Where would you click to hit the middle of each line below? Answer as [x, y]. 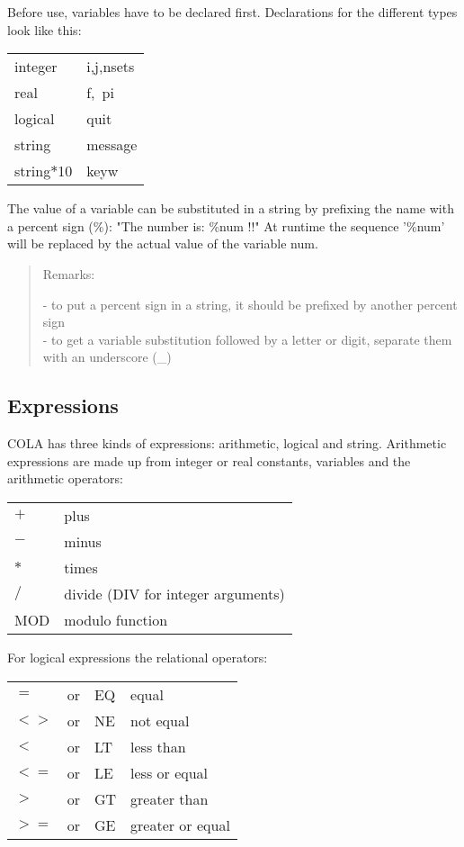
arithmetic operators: [65, 478]
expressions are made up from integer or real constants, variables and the [209, 460]
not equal [160, 720]
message [112, 145]
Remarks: [69, 273]
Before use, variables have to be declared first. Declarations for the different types [232, 12]
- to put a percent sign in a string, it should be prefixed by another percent [250, 304]
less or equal [170, 772]
